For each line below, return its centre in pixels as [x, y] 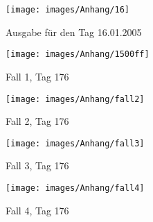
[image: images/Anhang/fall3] [75, 143]
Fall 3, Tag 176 [37, 165]
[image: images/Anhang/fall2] [75, 99]
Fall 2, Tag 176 [37, 121]
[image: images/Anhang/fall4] [75, 188]
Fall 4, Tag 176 [37, 210]
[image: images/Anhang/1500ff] [78, 54]
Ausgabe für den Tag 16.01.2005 [74, 32]
